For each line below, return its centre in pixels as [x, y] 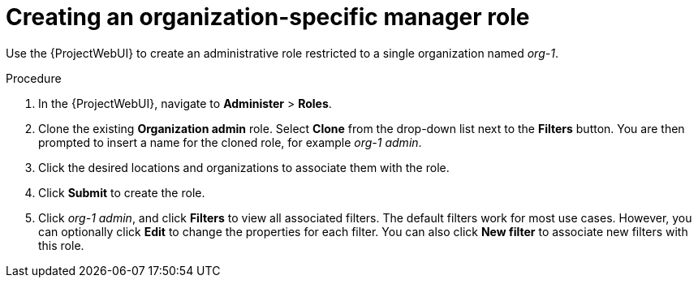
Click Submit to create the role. [122, 192]
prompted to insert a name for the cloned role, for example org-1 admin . [230, 142]
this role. [61, 245]
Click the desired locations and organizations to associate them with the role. [244, 167]
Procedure [34, 78]
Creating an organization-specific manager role [268, 17]
